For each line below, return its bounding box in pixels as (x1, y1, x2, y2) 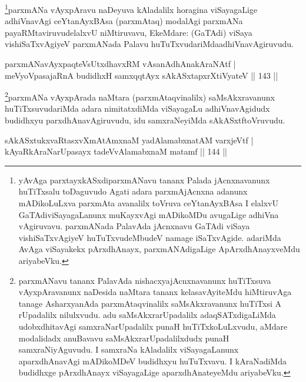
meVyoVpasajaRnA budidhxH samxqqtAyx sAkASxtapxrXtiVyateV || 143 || (5, 69, 278, 81)
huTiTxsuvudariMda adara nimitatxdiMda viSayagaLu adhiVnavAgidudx (5, 102, 270, 115)
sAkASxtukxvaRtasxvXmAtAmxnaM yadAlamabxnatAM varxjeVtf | (5, 133, 254, 146)
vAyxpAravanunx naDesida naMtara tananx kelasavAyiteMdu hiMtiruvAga (18, 286, 292, 298)
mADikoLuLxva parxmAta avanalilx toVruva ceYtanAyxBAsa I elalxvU (18, 197, 278, 209)
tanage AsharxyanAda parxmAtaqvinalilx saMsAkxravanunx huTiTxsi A (18, 297, 281, 309)
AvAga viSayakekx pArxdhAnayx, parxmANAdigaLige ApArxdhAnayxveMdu (18, 243, 300, 255)
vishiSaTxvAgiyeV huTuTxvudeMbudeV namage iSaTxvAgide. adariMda (18, 231, 281, 243)
